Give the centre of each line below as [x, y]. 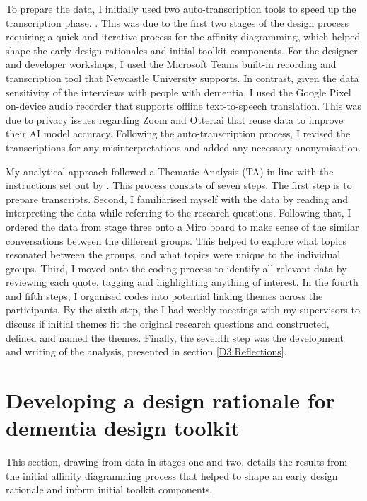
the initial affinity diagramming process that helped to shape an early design [172, 475]
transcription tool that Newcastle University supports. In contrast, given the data [182, 77]
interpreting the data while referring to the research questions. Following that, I [179, 213]
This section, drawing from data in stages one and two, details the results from [177, 462]
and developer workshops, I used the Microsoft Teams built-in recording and [171, 64]
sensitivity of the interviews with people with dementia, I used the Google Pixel [179, 92]
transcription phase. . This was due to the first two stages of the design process [177, 22]
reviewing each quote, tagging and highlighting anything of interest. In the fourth [182, 282]
